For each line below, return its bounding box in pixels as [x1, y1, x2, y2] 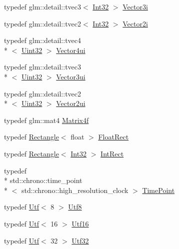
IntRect [100, 148, 124, 158]
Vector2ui [56, 98, 85, 108]
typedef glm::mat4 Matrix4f [4, 114, 89, 125]
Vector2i [122, 18, 148, 28]
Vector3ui [56, 71, 85, 81]
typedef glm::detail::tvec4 [4, 35, 81, 45]
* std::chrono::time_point [4, 175, 82, 185]
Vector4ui [56, 44, 85, 55]
